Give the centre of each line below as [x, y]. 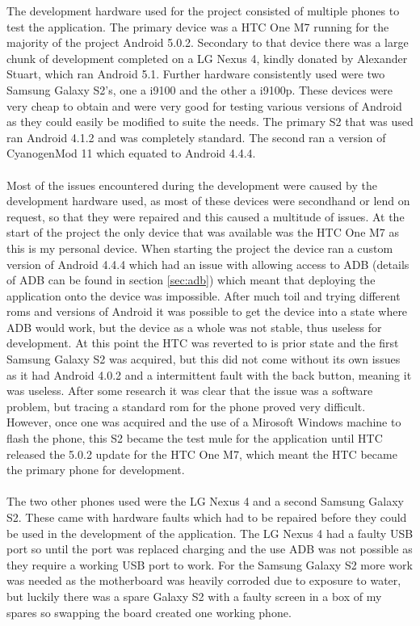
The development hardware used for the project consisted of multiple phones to [203, 11]
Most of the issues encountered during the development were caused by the [192, 185]
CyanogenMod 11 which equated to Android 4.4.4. [131, 153]
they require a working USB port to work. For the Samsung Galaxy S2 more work [210, 564]
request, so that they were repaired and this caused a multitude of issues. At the [206, 216]
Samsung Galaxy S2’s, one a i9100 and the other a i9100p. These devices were [200, 89]
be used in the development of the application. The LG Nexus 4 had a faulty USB [210, 533]
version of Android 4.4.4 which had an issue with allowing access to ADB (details [208, 264]
